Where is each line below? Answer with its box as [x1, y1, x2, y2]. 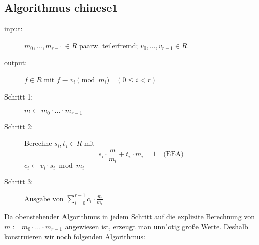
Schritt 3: [4, 176, 33, 186]
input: [4, 23, 23, 34]
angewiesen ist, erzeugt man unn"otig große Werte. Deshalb [64, 221, 248, 231]
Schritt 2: [4, 121, 33, 131]
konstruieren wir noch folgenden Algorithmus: [4, 231, 145, 241]
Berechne [24, 138, 52, 149]
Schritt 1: [4, 91, 33, 102]
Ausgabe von [24, 195, 64, 203]
